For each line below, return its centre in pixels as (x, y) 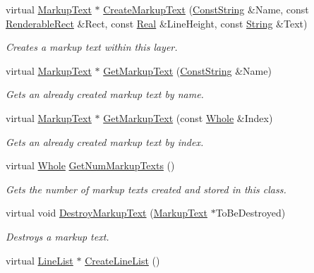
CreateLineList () (122, 260)
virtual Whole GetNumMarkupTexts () (90, 165)
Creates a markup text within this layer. (92, 47)
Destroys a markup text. (58, 236)
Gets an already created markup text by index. (105, 141)
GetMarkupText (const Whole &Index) (188, 117)
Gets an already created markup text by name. (105, 94)
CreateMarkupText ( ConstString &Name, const (206, 9)
